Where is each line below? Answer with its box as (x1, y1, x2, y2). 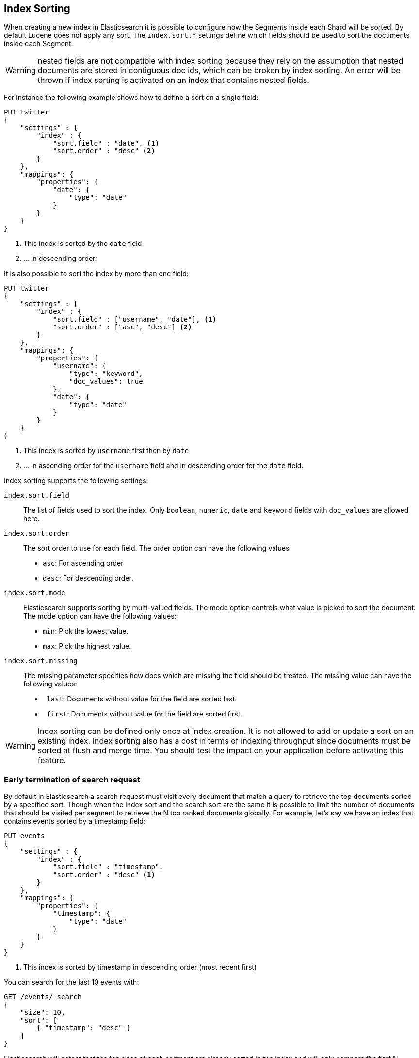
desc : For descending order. (43, 574, 133, 583)
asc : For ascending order (43, 559, 124, 568)
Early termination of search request (4, 774, 140, 784)
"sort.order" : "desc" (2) (53, 147, 155, 155)
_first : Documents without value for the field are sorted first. (43, 710, 242, 718)
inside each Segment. (4, 39, 73, 48)
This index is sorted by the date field (23, 239, 142, 248)
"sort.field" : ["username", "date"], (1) (53, 315, 217, 324)
